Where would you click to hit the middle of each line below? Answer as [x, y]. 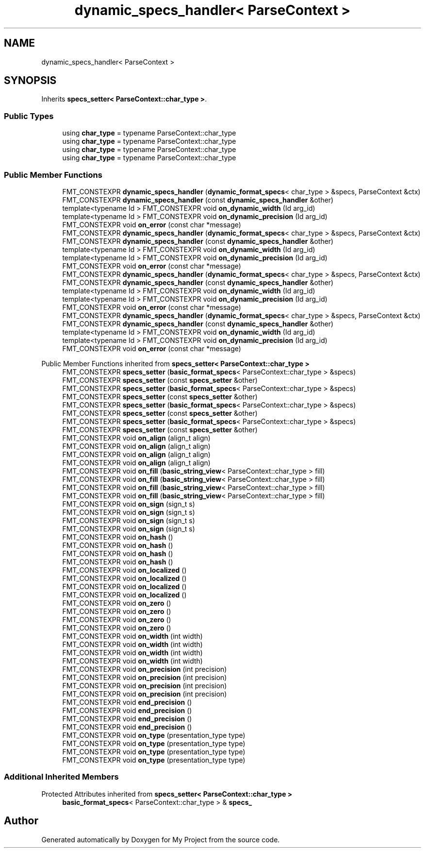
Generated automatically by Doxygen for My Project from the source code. [161, 839]
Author [21, 821]
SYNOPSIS [30, 81]
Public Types [29, 116]
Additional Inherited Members [61, 777]
